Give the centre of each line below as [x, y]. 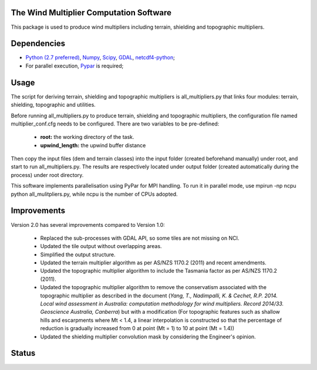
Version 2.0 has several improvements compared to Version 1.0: [88, 225]
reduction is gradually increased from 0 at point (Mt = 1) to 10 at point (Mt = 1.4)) [137, 328]
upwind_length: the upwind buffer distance [93, 145]
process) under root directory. [47, 175]
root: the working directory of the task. [87, 137]
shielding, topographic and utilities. [53, 105]
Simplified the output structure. [78, 254]
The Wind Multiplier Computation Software [91, 13]
